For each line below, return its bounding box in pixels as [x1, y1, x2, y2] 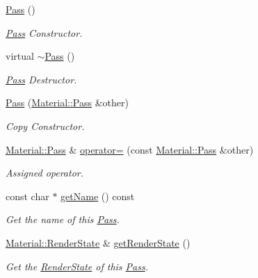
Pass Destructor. [6, 72, 77, 86]
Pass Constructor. [6, 25, 83, 40]
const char [6, 188, 49, 203]
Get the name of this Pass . [6, 212, 120, 227]
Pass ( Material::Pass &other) [6, 95, 129, 110]
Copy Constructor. [6, 118, 85, 133]
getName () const [61, 188, 135, 203]
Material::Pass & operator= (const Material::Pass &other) [6, 142, 254, 156]
